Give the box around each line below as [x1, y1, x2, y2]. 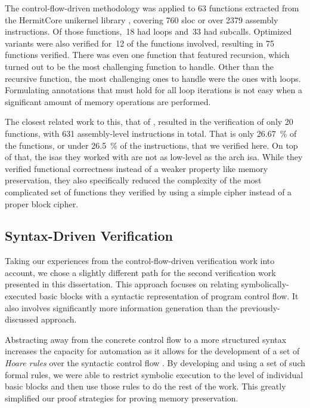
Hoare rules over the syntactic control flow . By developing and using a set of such [5, 357, 305, 369]
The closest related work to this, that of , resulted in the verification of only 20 [5, 115, 293, 128]
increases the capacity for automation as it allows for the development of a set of [5, 345, 300, 357]
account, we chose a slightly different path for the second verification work [5, 266, 276, 278]
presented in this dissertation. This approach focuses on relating [5, 278, 238, 290]
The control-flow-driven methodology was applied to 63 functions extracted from [5, 2, 299, 14]
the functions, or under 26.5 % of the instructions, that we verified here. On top [5, 139, 298, 151]
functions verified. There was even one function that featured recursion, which [5, 48, 290, 61]
